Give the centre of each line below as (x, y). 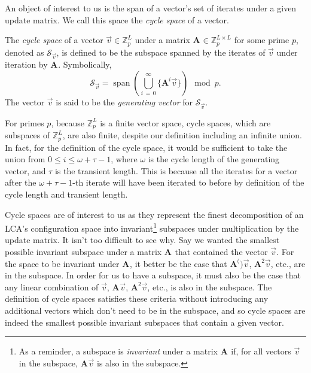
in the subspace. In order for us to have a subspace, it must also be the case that (153, 275)
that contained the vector (221, 252)
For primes (25, 122)
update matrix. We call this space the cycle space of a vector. (117, 19)
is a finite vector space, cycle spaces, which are (185, 122)
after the (21, 182)
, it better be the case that (179, 263)
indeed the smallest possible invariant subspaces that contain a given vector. (144, 322)
